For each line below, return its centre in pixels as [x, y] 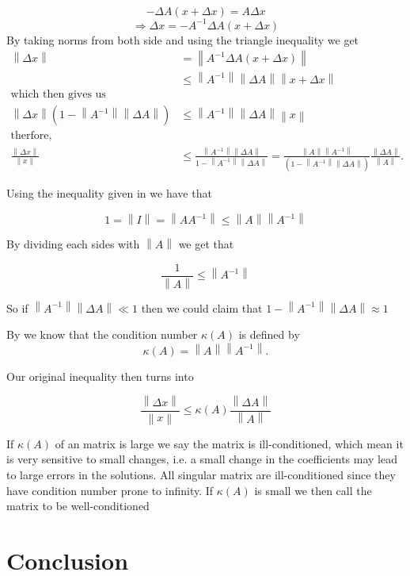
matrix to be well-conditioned [78, 506]
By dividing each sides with [73, 244]
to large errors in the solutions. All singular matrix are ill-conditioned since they [201, 475]
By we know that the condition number [102, 334]
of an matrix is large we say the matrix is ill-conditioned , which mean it [229, 443]
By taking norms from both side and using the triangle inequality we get [183, 39]
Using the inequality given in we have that [109, 193]
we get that [206, 244]
